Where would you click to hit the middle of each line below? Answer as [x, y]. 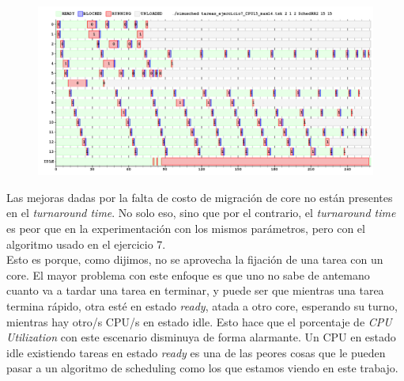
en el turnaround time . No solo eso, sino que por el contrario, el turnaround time [201, 213]
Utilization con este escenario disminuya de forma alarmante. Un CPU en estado [201, 337]
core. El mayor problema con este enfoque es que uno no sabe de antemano [188, 274]
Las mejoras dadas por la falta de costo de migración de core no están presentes [200, 197]
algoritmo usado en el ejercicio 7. [86, 244]
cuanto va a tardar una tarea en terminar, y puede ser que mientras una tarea [195, 290]
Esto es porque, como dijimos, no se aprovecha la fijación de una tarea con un [195, 259]
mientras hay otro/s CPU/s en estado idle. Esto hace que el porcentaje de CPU [199, 321]
